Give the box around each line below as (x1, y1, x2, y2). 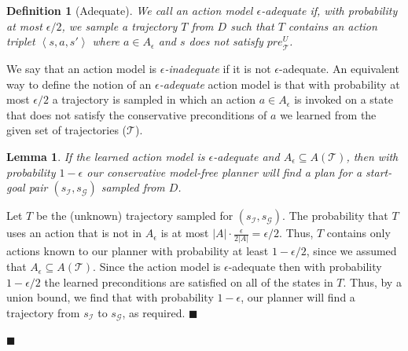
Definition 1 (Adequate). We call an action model (6, 2, 253, 18)
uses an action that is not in (6, 225, 142, 241)
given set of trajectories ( (6, 122, 127, 138)
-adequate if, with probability (261, 2, 398, 18)
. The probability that (282, 207, 388, 224)
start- (366, 163, 392, 180)
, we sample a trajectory (61, 17, 178, 34)
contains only (326, 225, 391, 241)
